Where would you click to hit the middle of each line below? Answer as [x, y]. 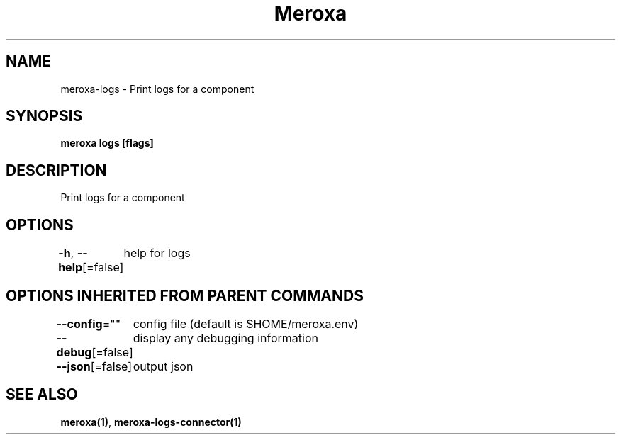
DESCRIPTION [56, 170]
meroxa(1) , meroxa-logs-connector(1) [151, 422]
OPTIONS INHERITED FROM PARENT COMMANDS [185, 295]
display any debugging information [225, 338]
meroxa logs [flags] [107, 143]
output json [163, 366]
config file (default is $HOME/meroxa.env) [246, 323]
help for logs [157, 253]
